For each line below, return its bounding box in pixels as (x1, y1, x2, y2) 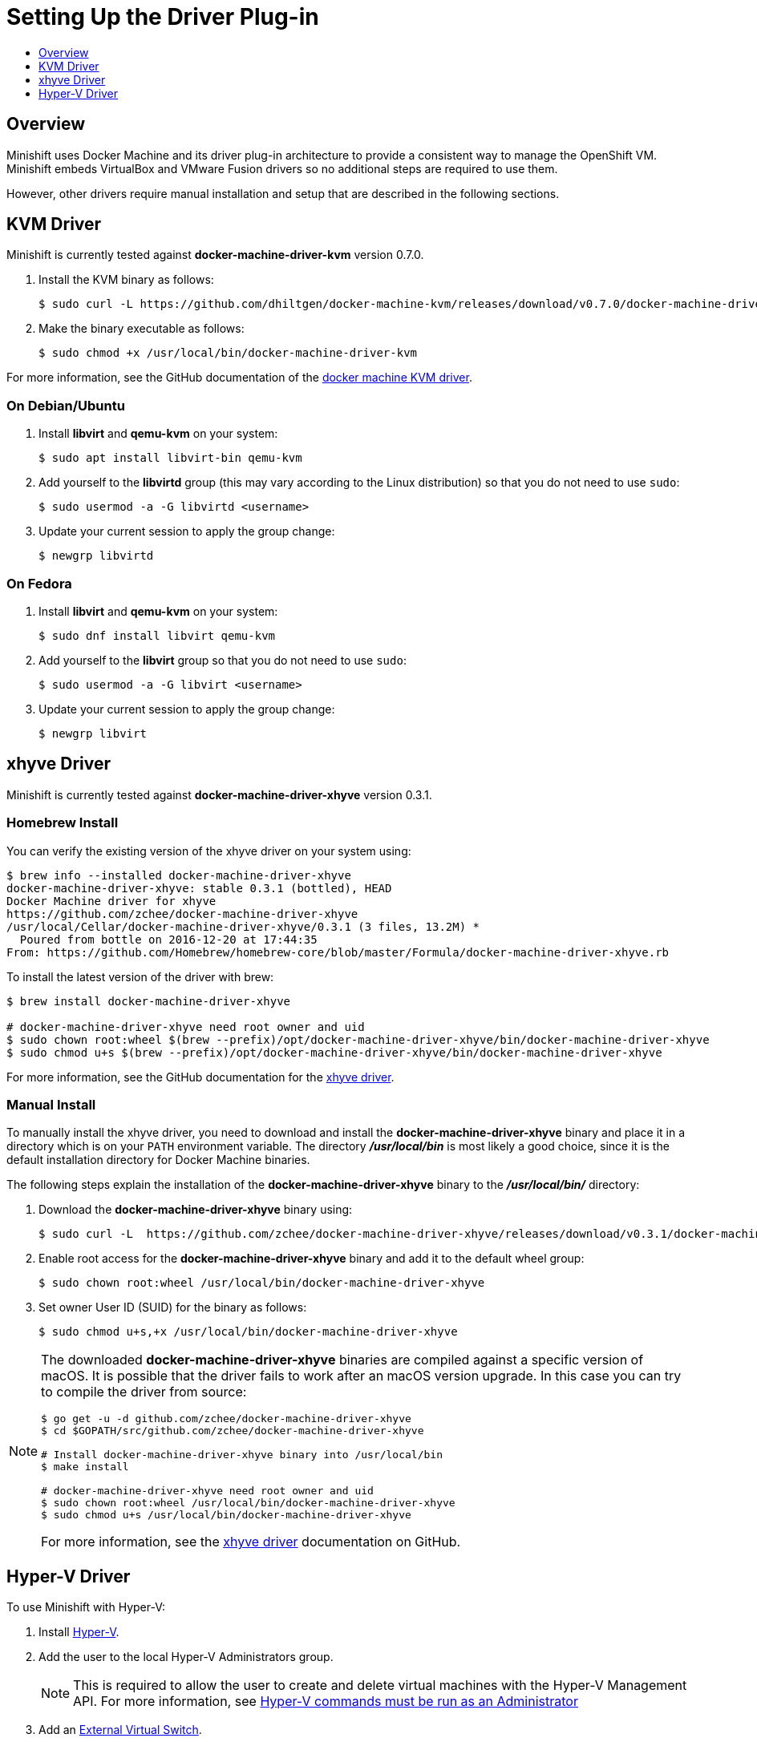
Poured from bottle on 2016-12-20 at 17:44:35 (19, 932, 318, 946)
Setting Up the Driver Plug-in (6, 3, 319, 30)
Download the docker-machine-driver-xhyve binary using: (38, 1202, 353, 1217)
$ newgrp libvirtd (38, 549, 154, 563)
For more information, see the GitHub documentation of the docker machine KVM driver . (6, 370, 472, 385)
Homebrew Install (6, 814, 119, 831)
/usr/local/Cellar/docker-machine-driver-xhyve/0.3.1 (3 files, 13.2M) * (6, 920, 480, 933)
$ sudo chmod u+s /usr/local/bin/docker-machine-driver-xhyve (41, 1509, 411, 1522)
